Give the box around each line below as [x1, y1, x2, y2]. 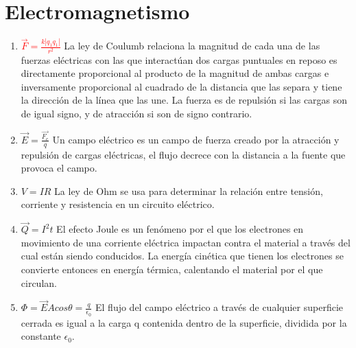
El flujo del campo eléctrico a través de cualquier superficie [95, 300, 343, 314]
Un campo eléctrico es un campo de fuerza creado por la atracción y [52, 132, 340, 146]
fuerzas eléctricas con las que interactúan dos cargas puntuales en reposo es [21, 52, 337, 67]
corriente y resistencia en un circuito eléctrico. [21, 197, 215, 211]
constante [21, 329, 61, 343]
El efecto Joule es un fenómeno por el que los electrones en [56, 222, 304, 236]
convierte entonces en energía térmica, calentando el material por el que [21, 262, 323, 277]
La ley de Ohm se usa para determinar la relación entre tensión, [54, 183, 323, 198]
